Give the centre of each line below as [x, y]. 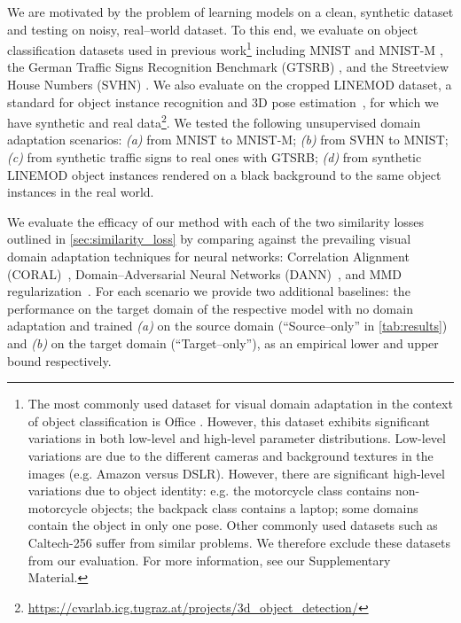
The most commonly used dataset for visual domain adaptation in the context [240, 404]
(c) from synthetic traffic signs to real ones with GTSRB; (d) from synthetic [215, 157]
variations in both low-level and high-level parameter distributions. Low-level [237, 438]
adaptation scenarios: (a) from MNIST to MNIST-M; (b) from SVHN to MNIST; [228, 140]
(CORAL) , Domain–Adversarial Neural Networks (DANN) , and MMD [205, 273]
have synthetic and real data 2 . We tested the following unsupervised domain [214, 121]
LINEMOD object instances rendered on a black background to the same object [224, 174]
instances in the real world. [81, 192]
